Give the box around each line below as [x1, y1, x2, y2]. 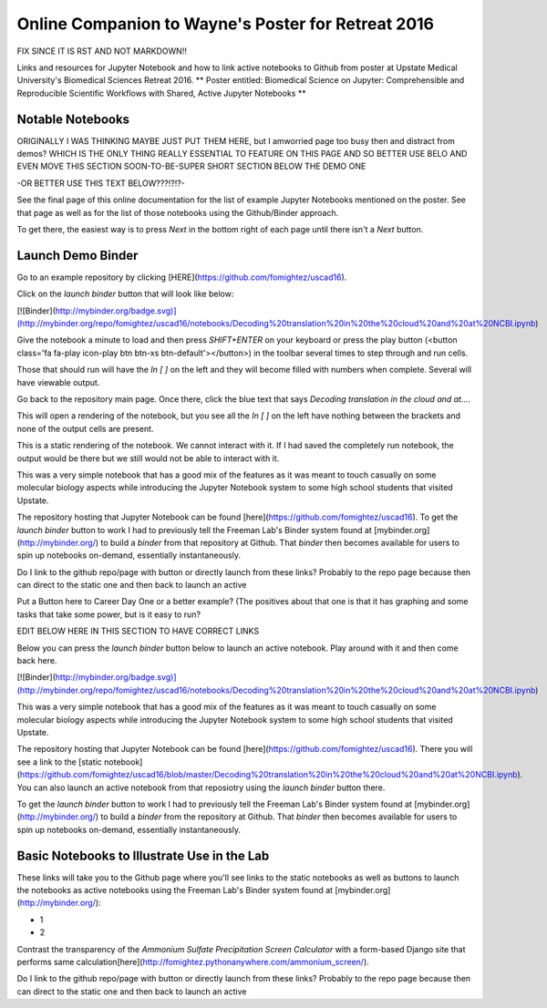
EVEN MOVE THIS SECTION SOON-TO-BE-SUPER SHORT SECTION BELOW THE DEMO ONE [16, 160, 366, 172]
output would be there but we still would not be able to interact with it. [16, 452, 280, 464]
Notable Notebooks [16, 111, 130, 127]
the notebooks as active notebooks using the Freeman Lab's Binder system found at [16, 885, 333, 896]
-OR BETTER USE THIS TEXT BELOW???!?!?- [16, 178, 186, 189]
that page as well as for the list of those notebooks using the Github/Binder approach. [16, 207, 339, 218]
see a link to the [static [16, 756, 102, 767]
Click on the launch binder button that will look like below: [16, 288, 234, 300]
